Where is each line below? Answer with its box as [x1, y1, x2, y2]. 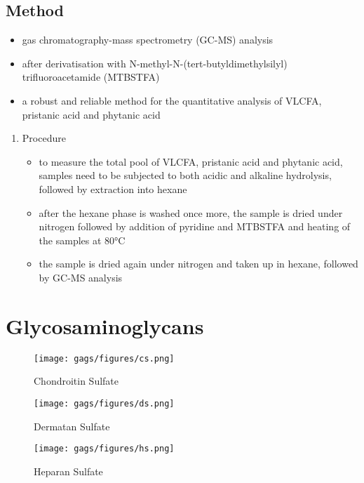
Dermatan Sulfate [34, 418, 110, 433]
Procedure [22, 131, 66, 145]
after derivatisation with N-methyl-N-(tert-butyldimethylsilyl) [22, 55, 288, 70]
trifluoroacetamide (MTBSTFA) [22, 70, 160, 84]
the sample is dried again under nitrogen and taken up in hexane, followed [39, 256, 358, 271]
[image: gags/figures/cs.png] [34, 353, 175, 364]
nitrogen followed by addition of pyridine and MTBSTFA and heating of [39, 219, 351, 234]
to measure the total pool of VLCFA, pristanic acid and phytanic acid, [39, 154, 343, 168]
